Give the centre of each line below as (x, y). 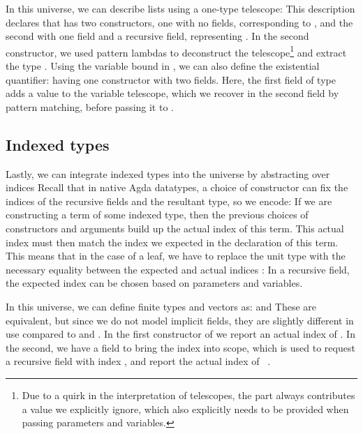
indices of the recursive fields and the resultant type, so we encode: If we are (169, 201)
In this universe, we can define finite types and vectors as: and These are (161, 306)
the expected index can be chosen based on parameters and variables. (154, 283)
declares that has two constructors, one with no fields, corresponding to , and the (179, 22)
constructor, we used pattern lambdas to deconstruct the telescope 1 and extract (176, 51)
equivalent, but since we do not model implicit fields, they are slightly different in (180, 320)
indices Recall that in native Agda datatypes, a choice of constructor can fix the (177, 187)
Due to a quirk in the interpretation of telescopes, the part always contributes (188, 395)
